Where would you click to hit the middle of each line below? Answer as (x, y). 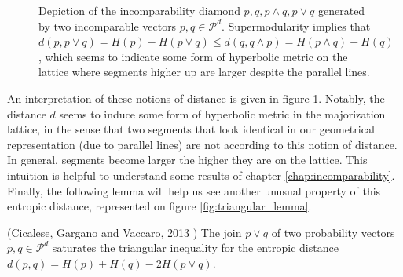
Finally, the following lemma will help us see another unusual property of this (194, 190)
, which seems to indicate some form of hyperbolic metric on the (193, 56)
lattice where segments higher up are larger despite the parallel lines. (204, 72)
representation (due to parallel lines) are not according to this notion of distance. (202, 144)
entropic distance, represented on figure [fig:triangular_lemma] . (159, 206)
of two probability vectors (333, 232)
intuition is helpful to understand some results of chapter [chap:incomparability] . (201, 175)
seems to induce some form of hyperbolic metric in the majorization (222, 113)
